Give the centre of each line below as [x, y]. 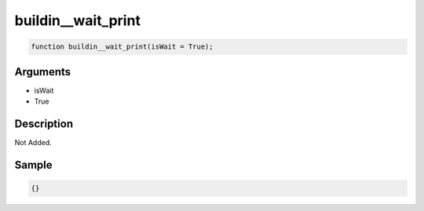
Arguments [43, 72]
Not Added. [33, 142]
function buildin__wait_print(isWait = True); [122, 47]
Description [44, 124]
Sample [33, 165]
